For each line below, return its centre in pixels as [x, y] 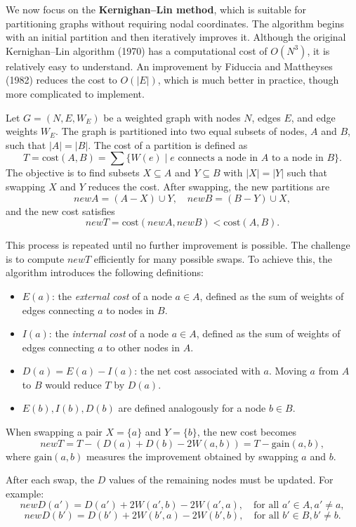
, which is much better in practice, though [248, 80]
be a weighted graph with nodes [172, 117]
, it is [318, 50]
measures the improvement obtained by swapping [192, 456]
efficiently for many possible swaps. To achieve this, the [213, 258]
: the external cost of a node [112, 295]
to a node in [297, 158]
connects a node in [218, 158]
